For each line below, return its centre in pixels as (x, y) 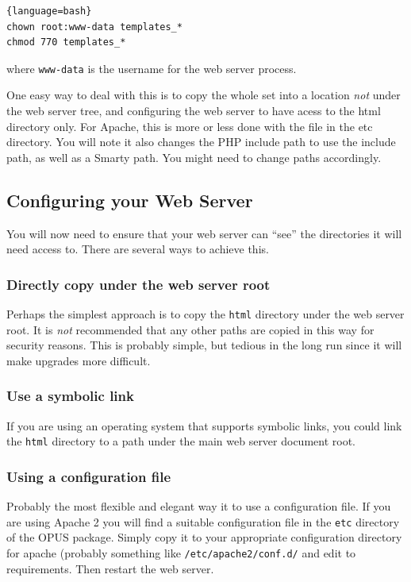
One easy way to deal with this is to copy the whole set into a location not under (204, 95)
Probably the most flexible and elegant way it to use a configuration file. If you (199, 506)
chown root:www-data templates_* (94, 27)
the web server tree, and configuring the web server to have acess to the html (194, 111)
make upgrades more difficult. (79, 360)
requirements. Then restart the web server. (110, 568)
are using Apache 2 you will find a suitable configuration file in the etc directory (203, 521)
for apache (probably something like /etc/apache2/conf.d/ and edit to (181, 552)
